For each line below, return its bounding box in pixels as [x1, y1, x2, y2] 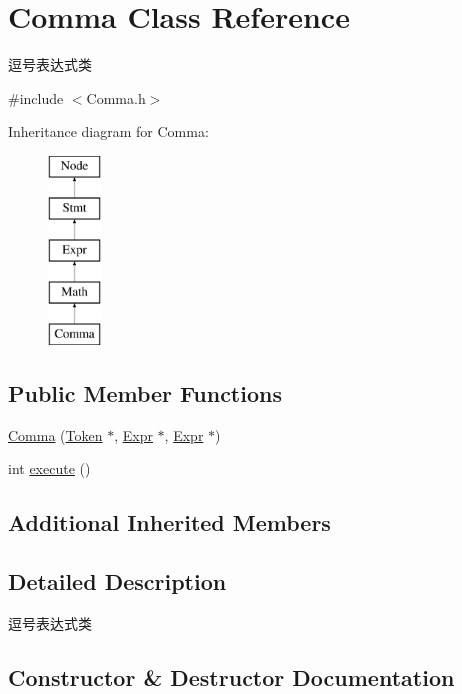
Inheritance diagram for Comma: [8, 121, 209, 142]
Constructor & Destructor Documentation [8, 661, 455, 692]
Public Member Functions [8, 377, 282, 408]
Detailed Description [8, 566, 227, 597]
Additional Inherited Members [8, 507, 331, 538]
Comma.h [86, 87, 146, 108]
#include [8, 87, 64, 108]
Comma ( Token [8, 424, 103, 445]
